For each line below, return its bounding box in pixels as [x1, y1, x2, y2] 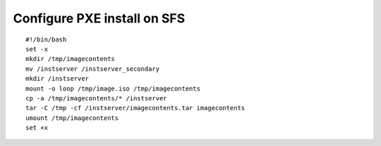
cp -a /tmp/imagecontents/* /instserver [25, 94, 167, 102]
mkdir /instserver [25, 74, 90, 83]
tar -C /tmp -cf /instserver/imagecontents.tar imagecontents [25, 104, 246, 112]
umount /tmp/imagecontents [25, 114, 119, 122]
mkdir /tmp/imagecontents [25, 55, 116, 63]
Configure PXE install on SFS [13, 11, 186, 26]
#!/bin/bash [25, 35, 67, 44]
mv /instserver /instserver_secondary [25, 65, 160, 73]
